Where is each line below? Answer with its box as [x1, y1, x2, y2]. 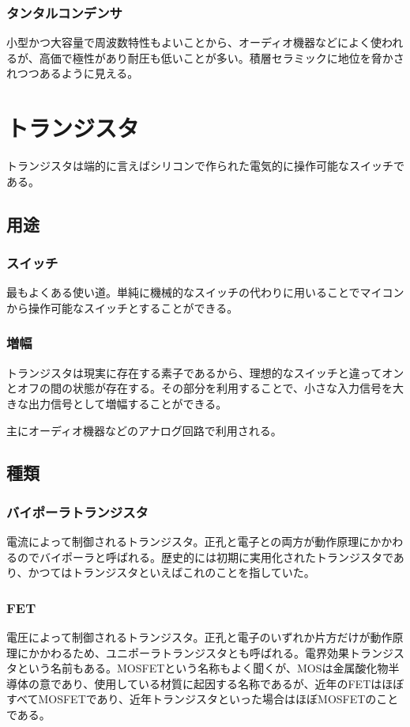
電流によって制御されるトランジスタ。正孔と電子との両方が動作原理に [6, 533, 371, 550]
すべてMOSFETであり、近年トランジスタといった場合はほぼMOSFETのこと [6, 691, 399, 707]
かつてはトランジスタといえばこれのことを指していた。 [28, 564, 315, 581]
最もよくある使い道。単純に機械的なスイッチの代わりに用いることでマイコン [6, 284, 404, 301]
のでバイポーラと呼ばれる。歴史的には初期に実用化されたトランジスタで [17, 548, 393, 565]
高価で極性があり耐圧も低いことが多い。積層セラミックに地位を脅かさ [39, 49, 404, 66]
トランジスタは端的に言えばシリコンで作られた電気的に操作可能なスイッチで [6, 157, 404, 174]
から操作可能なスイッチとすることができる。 [6, 299, 239, 316]
